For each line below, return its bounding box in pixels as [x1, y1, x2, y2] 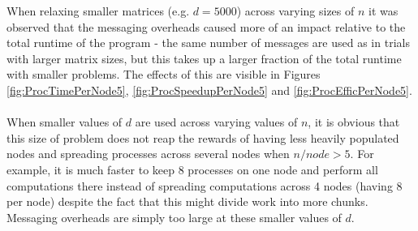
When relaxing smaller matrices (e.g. [6, 2, 190, 19]
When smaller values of [6, 113, 123, 130]
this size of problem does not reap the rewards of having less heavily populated [6, 129, 399, 146]
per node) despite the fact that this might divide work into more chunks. [6, 193, 368, 210]
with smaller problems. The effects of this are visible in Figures [6, 66, 321, 83]
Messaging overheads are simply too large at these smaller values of [6, 208, 342, 225]
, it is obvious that [308, 113, 400, 130]
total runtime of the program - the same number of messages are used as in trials [6, 34, 410, 51]
